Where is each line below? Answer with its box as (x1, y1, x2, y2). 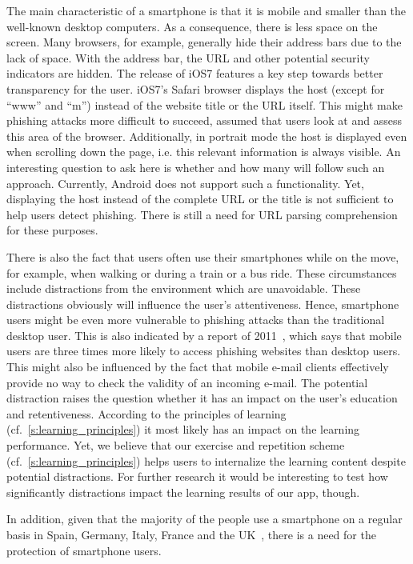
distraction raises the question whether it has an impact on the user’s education (6, 390, 398, 406)
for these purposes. (6, 222, 98, 238)
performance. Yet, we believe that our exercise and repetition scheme (6, 437, 345, 454)
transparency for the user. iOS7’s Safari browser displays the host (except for (6, 80, 385, 97)
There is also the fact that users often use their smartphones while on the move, (6, 248, 399, 265)
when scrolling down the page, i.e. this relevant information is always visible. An (6, 143, 401, 160)
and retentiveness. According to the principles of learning (6, 405, 287, 422)
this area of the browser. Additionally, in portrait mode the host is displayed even (6, 127, 407, 144)
